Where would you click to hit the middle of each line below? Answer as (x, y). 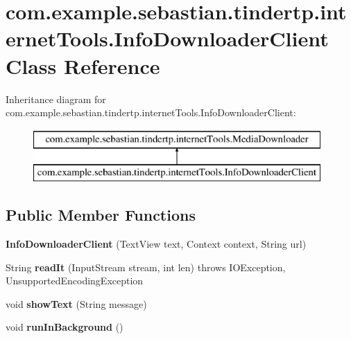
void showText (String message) (76, 303)
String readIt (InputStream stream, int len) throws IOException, (146, 267)
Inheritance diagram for (56, 99)
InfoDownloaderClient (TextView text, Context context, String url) (156, 244)
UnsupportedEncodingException (75, 281)
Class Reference (83, 65)
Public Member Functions (101, 215)
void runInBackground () (65, 327)
